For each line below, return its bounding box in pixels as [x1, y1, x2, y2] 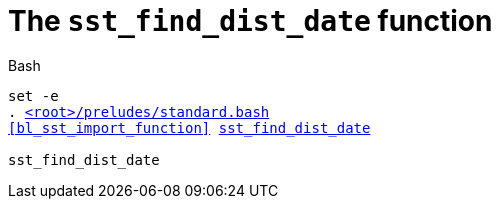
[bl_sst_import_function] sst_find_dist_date [8, 119, 371, 136]
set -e [8, 87, 59, 104]
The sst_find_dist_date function [8, 4, 493, 38]
